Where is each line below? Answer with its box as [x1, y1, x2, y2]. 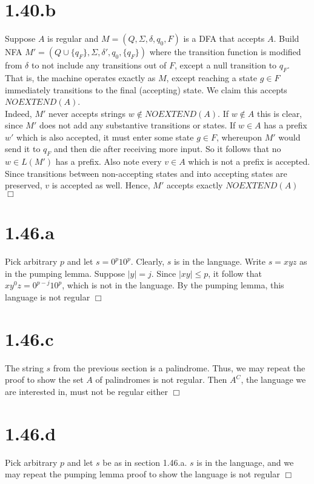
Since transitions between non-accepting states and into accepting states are [5, 167, 287, 179]
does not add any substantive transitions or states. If [39, 119, 236, 131]
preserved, [5, 179, 42, 191]
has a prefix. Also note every [55, 155, 162, 168]
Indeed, [5, 107, 32, 119]
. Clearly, [130, 255, 165, 268]
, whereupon [216, 130, 262, 143]
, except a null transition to [174, 59, 277, 71]
